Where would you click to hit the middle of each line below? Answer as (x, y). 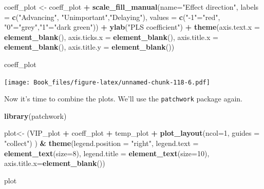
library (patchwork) (35, 115)
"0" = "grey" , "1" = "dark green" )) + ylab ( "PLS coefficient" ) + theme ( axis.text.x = (132, 27)
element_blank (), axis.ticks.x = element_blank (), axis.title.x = (111, 37)
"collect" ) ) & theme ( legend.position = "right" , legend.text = (101, 143)
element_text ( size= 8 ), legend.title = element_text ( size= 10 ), (107, 153)
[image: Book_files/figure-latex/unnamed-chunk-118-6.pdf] (107, 82)
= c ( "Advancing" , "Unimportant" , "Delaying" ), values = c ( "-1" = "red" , (112, 17)
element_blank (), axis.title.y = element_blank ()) (89, 47)
